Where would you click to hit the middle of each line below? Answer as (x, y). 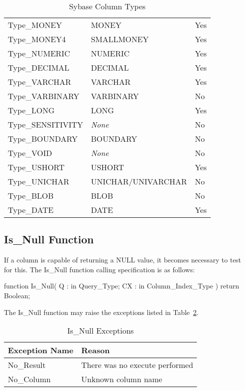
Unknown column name (122, 379)
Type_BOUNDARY (43, 139)
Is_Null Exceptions (100, 331)
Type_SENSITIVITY (46, 124)
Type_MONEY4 (37, 39)
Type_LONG (31, 110)
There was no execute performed (137, 365)
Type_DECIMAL (39, 67)
